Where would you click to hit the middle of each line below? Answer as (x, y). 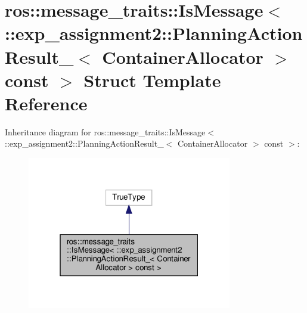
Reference (46, 103)
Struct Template (152, 80)
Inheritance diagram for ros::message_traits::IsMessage (105, 131)
